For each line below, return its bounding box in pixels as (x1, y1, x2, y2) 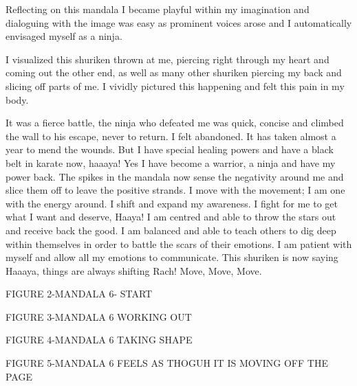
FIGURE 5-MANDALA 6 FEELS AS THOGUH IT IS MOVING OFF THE (6, 356, 328, 370)
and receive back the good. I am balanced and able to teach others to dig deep (6, 223, 336, 237)
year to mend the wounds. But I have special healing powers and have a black (6, 142, 334, 157)
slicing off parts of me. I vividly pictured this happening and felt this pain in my (6, 78, 345, 93)
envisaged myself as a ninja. (6, 29, 122, 43)
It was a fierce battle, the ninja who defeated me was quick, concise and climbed (6, 115, 344, 130)
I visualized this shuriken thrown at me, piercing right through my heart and (6, 52, 329, 66)
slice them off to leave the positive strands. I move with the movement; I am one (6, 183, 345, 197)
